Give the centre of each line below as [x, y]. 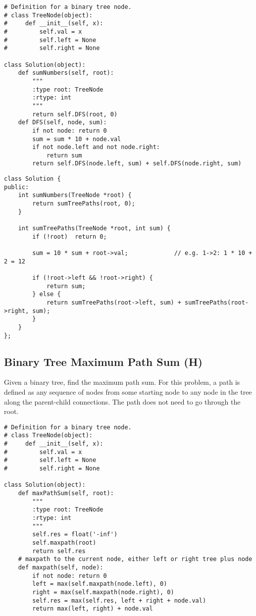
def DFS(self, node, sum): [62, 123]
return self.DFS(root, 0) [75, 114]
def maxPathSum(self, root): [66, 493]
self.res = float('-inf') [75, 535]
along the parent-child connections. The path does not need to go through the [122, 401]
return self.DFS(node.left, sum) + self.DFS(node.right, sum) [137, 164]
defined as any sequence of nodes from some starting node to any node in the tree [128, 392]
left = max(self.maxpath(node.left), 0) [100, 584]
